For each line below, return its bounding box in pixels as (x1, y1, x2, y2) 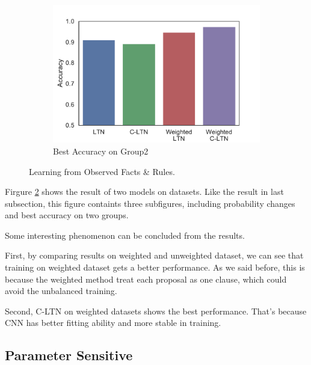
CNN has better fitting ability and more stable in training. (5, 316, 221, 329)
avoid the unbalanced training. (5, 284, 117, 297)
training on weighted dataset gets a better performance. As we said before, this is (5, 261, 305, 274)
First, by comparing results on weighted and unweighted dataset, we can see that (5, 249, 304, 262)
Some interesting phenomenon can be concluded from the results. (5, 229, 245, 241)
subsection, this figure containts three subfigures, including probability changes (5, 197, 295, 209)
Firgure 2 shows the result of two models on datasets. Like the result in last (5, 185, 284, 198)
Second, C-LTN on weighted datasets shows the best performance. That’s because (5, 304, 307, 317)
